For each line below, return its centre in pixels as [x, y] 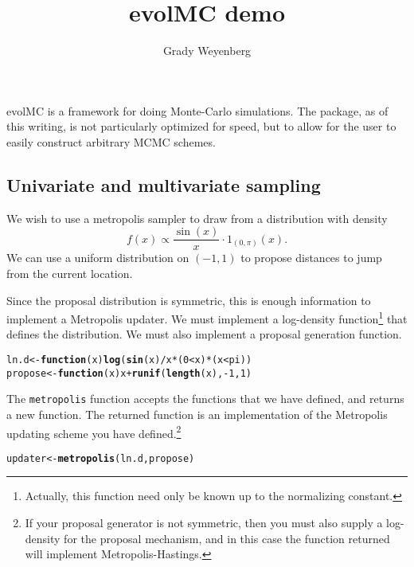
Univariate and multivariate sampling [164, 184]
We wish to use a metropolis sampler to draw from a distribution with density [197, 218]
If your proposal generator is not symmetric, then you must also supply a [204, 523]
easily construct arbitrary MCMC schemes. [111, 141]
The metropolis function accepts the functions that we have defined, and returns [205, 399]
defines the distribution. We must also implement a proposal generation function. [204, 334]
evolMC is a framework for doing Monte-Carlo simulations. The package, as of [197, 110]
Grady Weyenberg [207, 51]
